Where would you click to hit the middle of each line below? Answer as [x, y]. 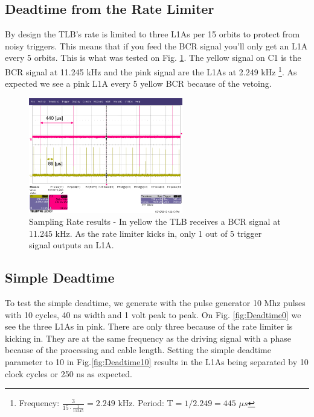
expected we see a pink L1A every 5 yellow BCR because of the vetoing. [138, 83]
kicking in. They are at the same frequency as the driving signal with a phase [148, 338]
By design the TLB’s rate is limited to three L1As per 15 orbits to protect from [152, 34]
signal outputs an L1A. [72, 245]
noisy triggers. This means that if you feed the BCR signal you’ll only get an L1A [156, 45]
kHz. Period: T [146, 403]
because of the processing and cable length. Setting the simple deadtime [138, 350]
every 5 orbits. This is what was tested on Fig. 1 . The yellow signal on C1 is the [153, 58]
